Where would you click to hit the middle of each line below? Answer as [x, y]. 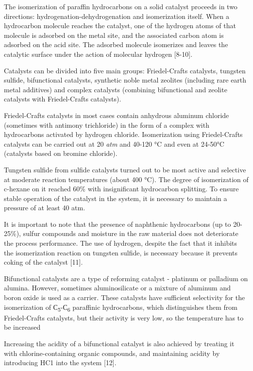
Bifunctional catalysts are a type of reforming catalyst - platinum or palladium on [126, 278]
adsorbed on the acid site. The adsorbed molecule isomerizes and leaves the [116, 44]
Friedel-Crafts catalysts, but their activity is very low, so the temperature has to [124, 317]
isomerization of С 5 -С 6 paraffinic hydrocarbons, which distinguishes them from [121, 307]
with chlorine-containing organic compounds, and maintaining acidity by [112, 353]
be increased [22, 327]
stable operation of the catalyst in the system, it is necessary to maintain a [116, 198]
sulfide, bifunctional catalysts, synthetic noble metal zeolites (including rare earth [125, 80]
